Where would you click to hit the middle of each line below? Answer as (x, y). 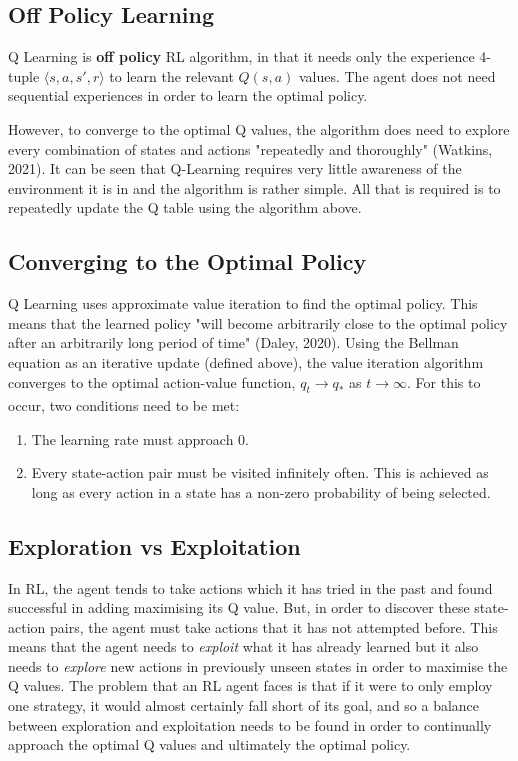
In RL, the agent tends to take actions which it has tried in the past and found (250, 587)
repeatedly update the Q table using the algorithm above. (185, 207)
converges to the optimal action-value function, (152, 381)
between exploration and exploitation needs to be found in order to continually (250, 724)
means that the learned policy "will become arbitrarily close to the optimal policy (258, 322)
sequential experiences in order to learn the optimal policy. (188, 95)
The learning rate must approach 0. (140, 438)
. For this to (444, 381)
